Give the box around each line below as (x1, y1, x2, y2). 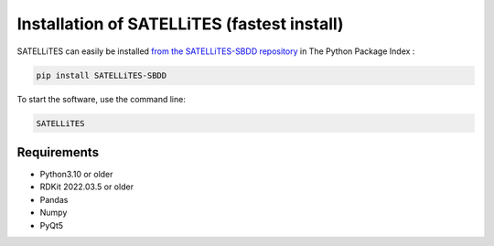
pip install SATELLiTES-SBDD (36, 70, 167, 80)
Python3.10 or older (39, 169, 113, 179)
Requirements (16, 144, 100, 160)
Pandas (39, 194, 69, 205)
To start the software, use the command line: (16, 93, 187, 104)
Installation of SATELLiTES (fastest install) (16, 14, 344, 34)
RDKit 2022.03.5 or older (39, 181, 134, 192)
